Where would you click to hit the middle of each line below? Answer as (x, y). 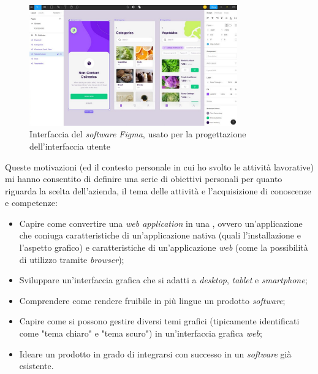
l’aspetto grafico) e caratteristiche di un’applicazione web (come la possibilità (164, 247)
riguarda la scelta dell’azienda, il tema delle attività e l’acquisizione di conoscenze (158, 190)
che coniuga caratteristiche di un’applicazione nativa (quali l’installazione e (160, 235)
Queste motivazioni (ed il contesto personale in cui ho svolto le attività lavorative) (159, 166)
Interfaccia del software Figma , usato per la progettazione (138, 134)
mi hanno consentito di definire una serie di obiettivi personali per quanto (144, 179)
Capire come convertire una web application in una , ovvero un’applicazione (161, 223)
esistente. (36, 366)
